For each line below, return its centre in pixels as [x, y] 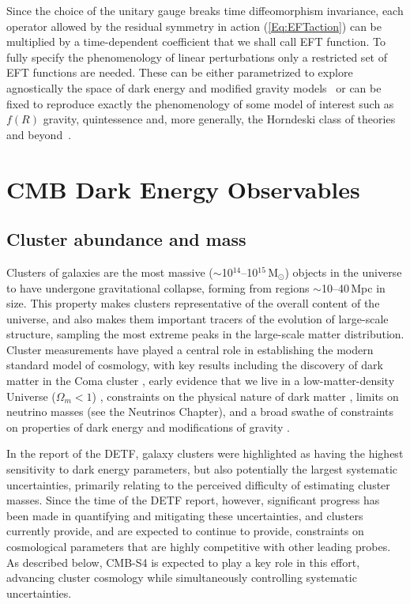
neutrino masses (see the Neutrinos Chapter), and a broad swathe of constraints [200, 411]
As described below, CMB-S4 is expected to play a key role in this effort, [183, 562]
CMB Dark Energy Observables [183, 189]
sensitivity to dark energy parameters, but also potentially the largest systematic [202, 469]
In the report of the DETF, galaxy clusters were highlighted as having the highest [205, 453]
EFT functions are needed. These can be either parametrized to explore [180, 72]
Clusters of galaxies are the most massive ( [110, 272]
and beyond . [39, 134]
